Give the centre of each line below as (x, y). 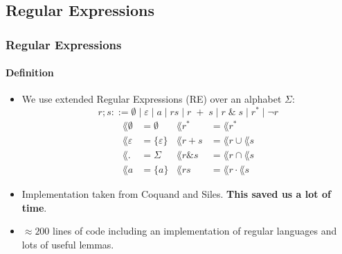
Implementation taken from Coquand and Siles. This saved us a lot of (176, 194)
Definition (30, 73)
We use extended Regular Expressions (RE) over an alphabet (152, 99)
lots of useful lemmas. (68, 245)
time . (34, 207)
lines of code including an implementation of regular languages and (195, 231)
